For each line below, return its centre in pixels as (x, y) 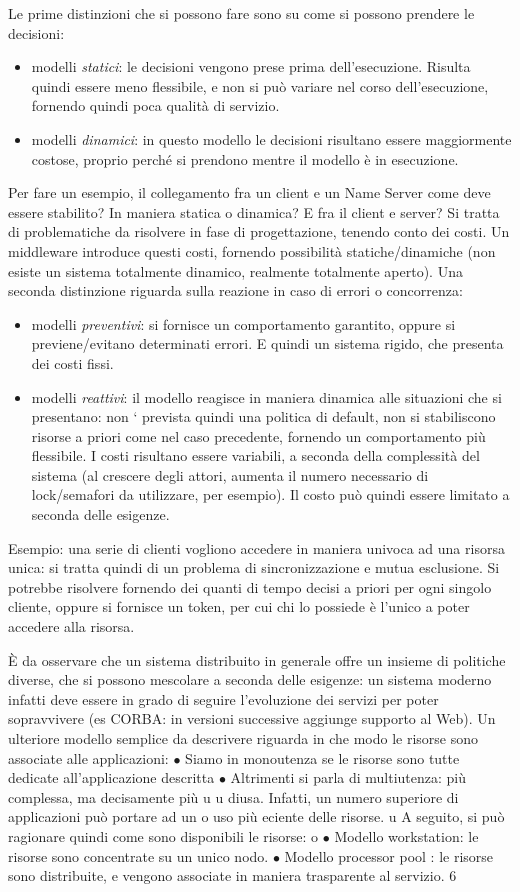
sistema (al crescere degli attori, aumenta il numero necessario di (230, 474)
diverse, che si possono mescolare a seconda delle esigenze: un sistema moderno (250, 679)
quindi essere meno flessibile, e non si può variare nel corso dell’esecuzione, (260, 85)
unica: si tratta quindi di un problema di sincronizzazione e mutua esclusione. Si (254, 567)
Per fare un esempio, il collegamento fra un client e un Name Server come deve (249, 192)
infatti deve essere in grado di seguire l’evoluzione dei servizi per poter (223, 698)
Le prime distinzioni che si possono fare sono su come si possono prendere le (241, 13)
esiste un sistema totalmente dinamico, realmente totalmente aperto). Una (235, 270)
